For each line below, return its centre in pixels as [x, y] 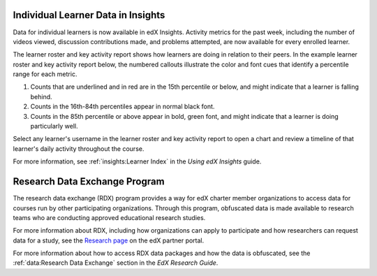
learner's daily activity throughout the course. [79, 148]
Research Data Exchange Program [89, 182]
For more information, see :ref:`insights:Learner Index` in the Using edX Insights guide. [137, 161]
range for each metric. [45, 74]
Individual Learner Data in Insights [89, 15]
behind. [41, 96]
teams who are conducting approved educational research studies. [109, 217]
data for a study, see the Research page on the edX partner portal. [109, 240]
